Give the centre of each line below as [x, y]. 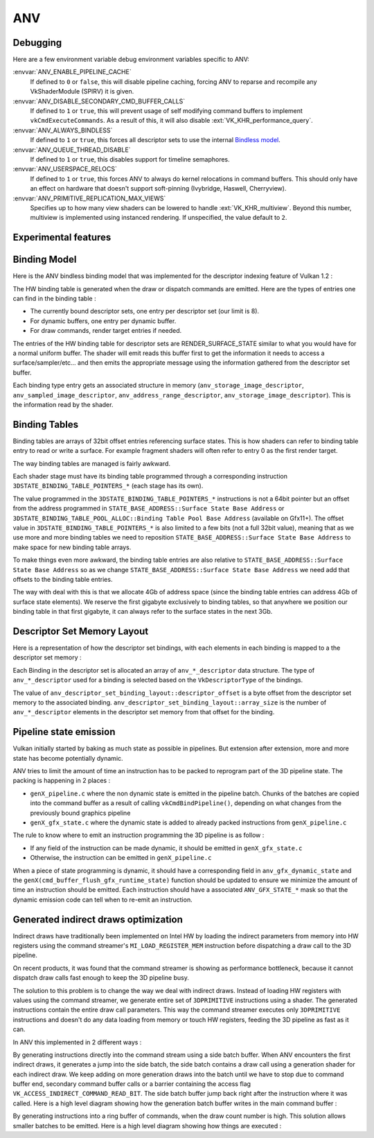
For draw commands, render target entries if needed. [106, 331]
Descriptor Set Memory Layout [81, 631]
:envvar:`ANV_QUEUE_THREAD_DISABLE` [72, 150]
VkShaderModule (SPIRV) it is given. [82, 92]
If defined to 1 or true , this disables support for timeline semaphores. [130, 159]
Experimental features [62, 238]
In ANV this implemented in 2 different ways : [77, 1042]
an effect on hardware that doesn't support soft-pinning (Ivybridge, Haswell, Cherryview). [158, 189]
